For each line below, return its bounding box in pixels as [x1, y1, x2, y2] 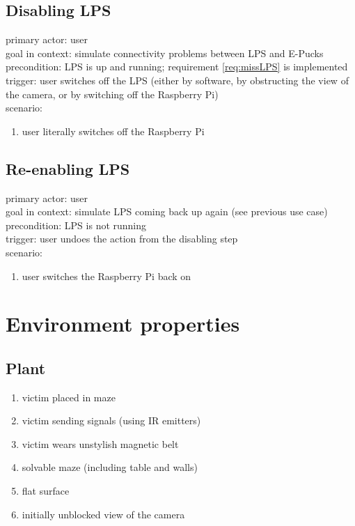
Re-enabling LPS [6, 157, 130, 179]
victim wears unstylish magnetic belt [22, 436, 179, 451]
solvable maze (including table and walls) [22, 460, 198, 474]
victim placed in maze [22, 389, 116, 404]
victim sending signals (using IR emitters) [22, 413, 201, 428]
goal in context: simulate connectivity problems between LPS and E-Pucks [6, 45, 324, 60]
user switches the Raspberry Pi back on [22, 268, 191, 283]
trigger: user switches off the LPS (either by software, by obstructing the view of [6, 72, 349, 87]
